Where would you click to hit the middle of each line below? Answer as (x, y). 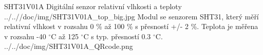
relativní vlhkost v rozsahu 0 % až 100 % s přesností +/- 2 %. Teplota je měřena (131, 26)
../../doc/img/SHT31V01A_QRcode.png (69, 46)
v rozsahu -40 (25, 36)
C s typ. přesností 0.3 (117, 36)
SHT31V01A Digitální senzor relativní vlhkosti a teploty (93, 6)
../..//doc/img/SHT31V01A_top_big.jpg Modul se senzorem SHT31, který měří (131, 16)
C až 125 (65, 36)
